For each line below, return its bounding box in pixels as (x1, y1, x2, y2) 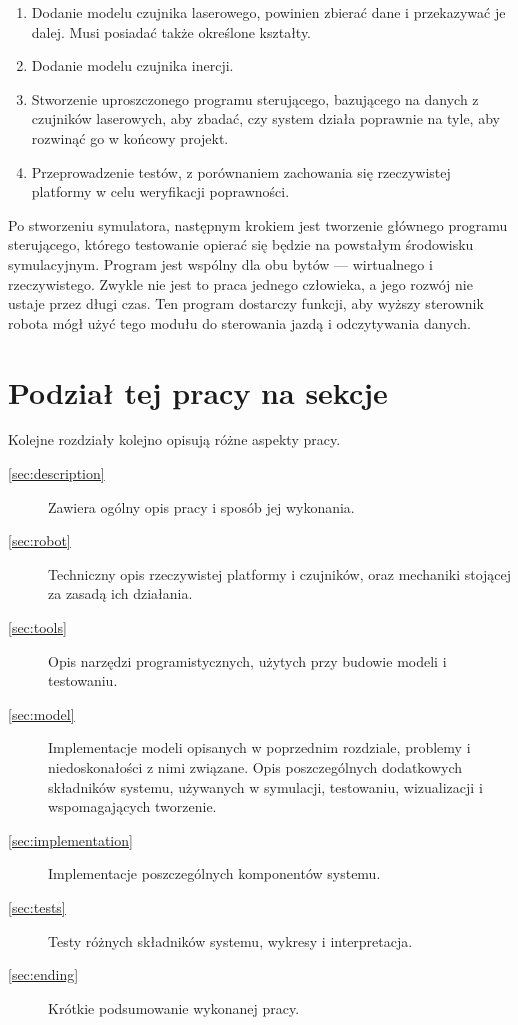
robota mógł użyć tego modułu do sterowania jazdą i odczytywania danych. (8, 312, 472, 333)
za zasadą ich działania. (48, 583, 193, 604)
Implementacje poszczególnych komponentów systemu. (48, 863, 381, 884)
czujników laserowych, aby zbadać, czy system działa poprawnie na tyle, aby (31, 108, 500, 129)
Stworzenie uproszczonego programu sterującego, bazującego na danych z (31, 88, 479, 109)
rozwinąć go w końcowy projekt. (31, 127, 229, 148)
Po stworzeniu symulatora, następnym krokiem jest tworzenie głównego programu (8, 214, 508, 235)
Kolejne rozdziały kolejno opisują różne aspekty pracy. (8, 429, 341, 450)
